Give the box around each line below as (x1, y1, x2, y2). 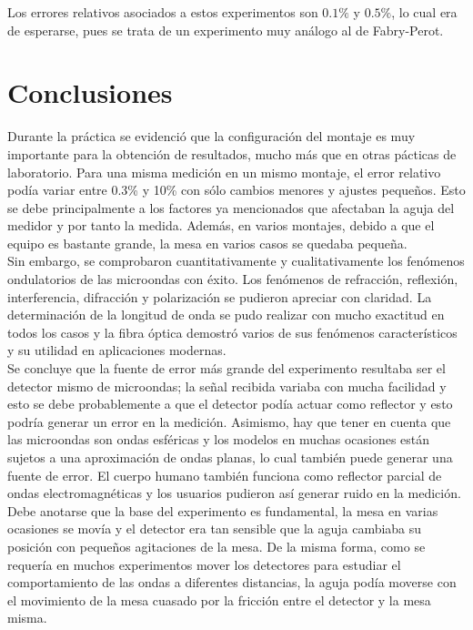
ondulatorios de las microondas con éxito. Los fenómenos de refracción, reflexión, (7, 269, 458, 289)
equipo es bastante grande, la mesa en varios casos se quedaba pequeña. (7, 233, 408, 252)
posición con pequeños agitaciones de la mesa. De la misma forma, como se (7, 536, 426, 555)
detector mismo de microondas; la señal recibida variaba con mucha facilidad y (7, 376, 447, 395)
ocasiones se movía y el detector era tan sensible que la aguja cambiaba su (7, 519, 422, 538)
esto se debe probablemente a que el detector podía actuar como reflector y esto (7, 394, 453, 413)
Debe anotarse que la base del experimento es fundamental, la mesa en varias (7, 501, 438, 520)
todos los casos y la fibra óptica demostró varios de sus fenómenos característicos (7, 322, 458, 341)
